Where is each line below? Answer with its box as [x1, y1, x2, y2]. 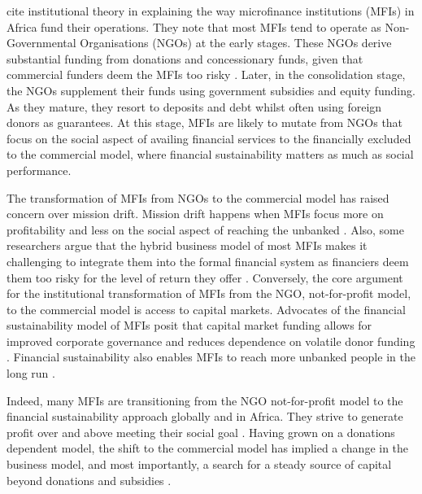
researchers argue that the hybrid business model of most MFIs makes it [7, 237, 368, 254]
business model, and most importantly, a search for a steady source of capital [7, 456, 392, 473]
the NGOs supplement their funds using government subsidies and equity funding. [7, 81, 415, 98]
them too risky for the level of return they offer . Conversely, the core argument [7, 269, 403, 286]
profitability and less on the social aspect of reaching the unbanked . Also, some [7, 221, 404, 238]
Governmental [7, 34, 76, 51]
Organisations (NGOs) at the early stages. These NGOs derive [80, 34, 392, 51]
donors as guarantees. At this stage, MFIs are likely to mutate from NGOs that [7, 114, 403, 131]
